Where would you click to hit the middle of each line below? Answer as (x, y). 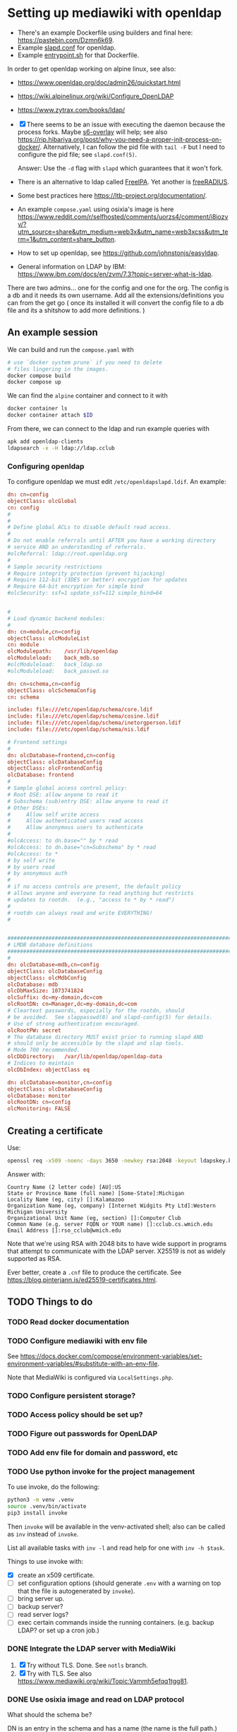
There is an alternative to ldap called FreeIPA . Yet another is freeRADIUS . (123, 182)
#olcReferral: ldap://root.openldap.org (68, 553)
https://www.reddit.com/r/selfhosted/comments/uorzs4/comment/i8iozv (123, 216)
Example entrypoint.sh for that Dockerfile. (78, 55)
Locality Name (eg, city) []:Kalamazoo (66, 1199)
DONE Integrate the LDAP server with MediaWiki (92, 1649)
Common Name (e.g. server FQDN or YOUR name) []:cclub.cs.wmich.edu (110, 1224)
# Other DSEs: (28, 808)
